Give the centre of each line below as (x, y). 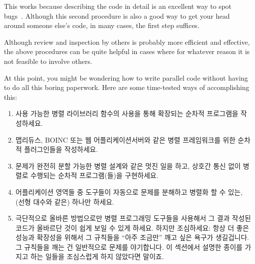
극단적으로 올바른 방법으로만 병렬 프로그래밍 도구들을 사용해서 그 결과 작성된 (133, 218)
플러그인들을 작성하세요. (61, 149)
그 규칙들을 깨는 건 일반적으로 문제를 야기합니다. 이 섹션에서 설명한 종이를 (129, 247)
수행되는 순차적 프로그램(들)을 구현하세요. (94, 175)
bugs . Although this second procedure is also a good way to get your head (117, 15)
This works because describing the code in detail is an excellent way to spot (118, 6)
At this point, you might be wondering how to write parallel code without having (126, 77)
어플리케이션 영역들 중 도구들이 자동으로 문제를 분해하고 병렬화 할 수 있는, (129, 191)
